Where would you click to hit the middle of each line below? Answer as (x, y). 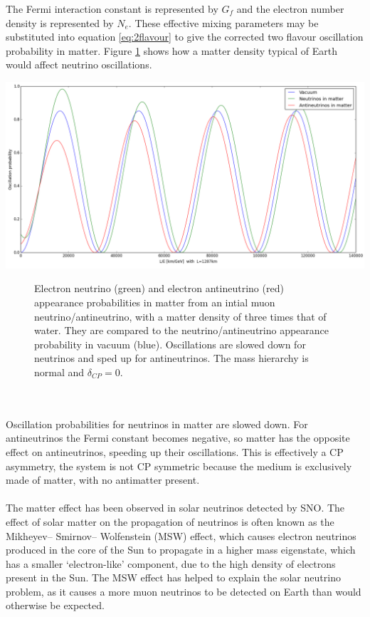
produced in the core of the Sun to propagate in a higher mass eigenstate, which (181, 550)
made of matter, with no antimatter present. (103, 480)
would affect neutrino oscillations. (79, 64)
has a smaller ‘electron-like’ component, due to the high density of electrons (171, 563)
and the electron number (290, 9)
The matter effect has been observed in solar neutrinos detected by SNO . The (175, 508)
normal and (59, 372)
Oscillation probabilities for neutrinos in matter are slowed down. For (157, 424)
